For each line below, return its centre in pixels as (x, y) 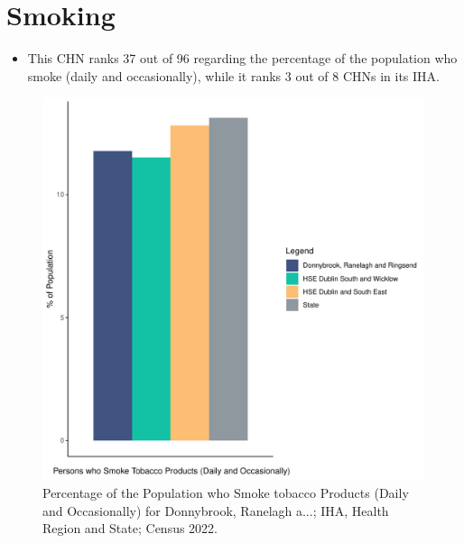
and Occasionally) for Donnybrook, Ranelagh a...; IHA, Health (216, 510)
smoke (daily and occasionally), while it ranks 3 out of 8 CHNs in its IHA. (233, 75)
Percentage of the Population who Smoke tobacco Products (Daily (226, 492)
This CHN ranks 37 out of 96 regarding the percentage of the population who (242, 58)
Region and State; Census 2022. (130, 528)
